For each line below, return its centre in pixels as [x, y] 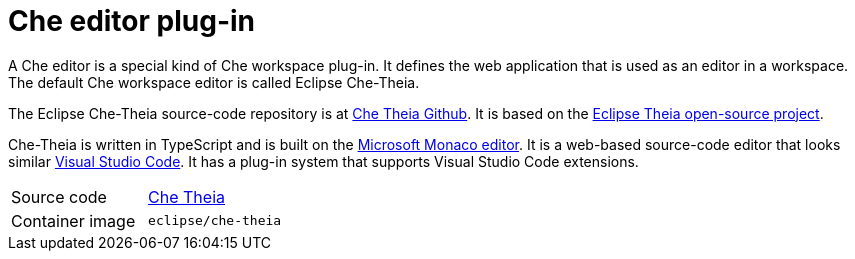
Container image [73, 220]
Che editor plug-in [132, 21]
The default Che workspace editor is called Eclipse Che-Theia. [214, 82]
